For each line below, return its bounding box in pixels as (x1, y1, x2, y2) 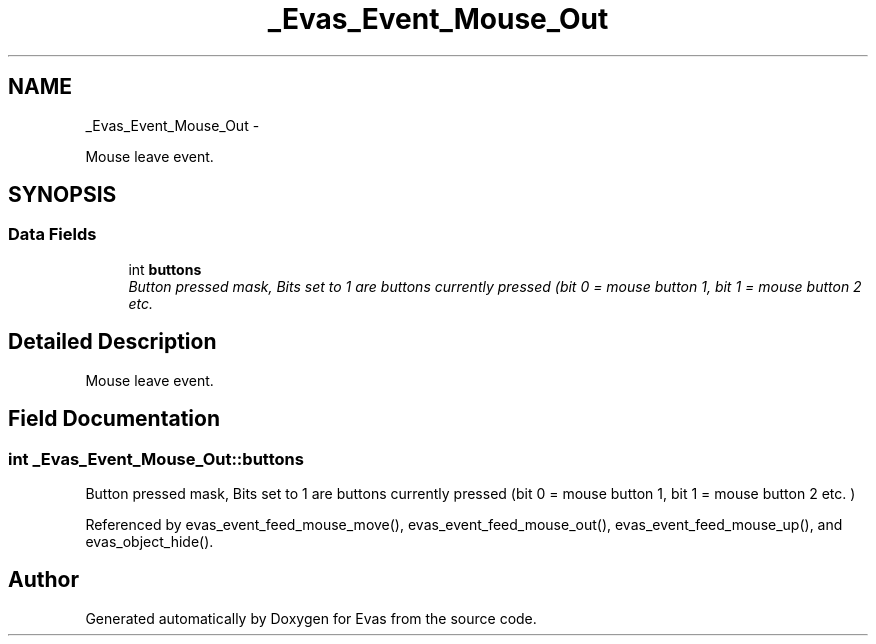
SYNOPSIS (8, 182, 117, 208)
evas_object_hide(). (85, 532, 214, 550)
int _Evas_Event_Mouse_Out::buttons (8, 448, 304, 469)
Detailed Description (8, 329, 217, 355)
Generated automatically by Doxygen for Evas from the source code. (85, 609, 537, 627)
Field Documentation (8, 406, 220, 432)
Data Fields (8, 224, 97, 245)
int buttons (128, 260, 202, 278)
